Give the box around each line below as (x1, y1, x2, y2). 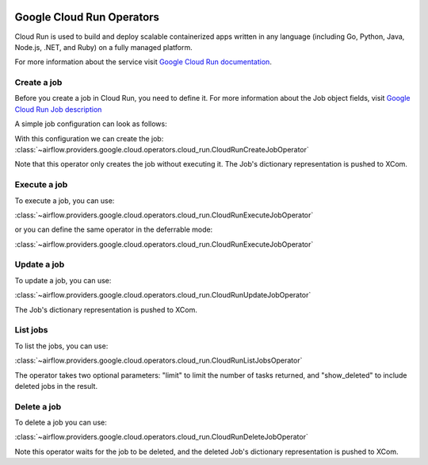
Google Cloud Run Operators (14, 10, 160, 24)
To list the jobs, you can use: (14, 341, 109, 351)
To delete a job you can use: (14, 417, 107, 428)
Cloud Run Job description (14, 104, 102, 114)
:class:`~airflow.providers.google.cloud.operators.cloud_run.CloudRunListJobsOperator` (14, 355, 303, 365)
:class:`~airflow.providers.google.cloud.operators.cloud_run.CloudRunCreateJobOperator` (14, 145, 309, 154)
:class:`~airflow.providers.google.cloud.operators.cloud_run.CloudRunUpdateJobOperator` (14, 290, 311, 300)
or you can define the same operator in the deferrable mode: (14, 225, 213, 234)
